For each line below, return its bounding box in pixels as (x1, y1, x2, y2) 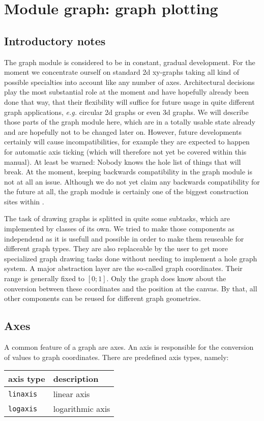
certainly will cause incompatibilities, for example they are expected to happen (4, 136, 250, 147)
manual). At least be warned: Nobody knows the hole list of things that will (4, 156, 241, 167)
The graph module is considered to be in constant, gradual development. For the (4, 56, 255, 67)
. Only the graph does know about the (106, 273, 226, 284)
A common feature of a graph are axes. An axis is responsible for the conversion (4, 342, 254, 352)
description (53, 373, 99, 385)
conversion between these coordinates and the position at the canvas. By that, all (4, 283, 257, 293)
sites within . (4, 196, 44, 206)
